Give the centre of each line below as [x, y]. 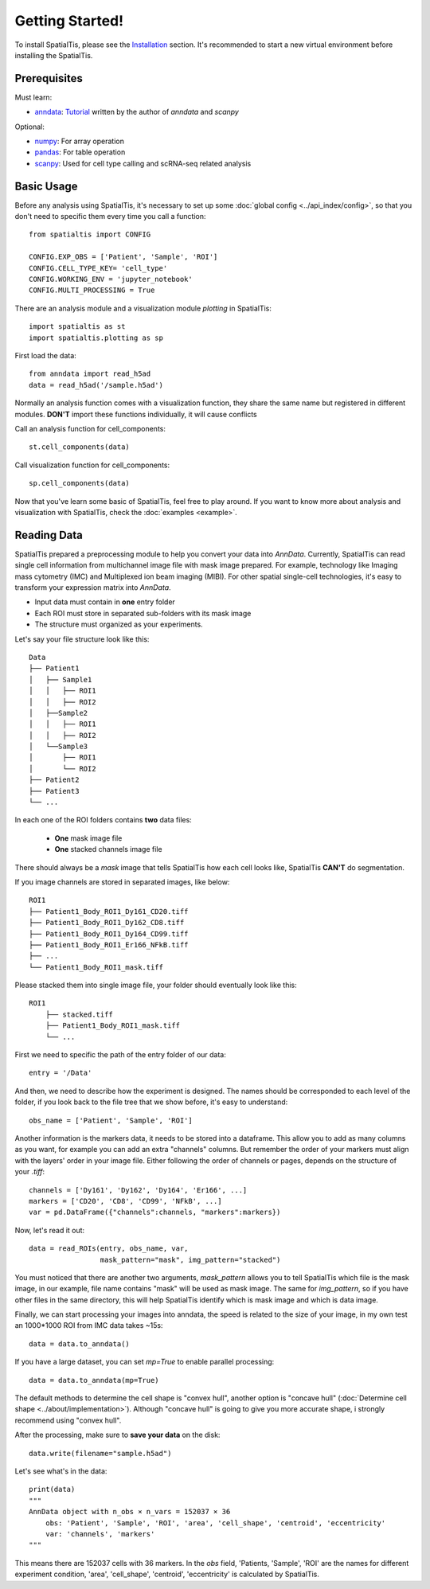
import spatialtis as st [77, 327]
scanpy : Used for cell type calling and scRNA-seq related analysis [143, 163]
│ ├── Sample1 [61, 679]
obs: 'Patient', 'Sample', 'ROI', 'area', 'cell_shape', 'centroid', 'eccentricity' [215, 1523]
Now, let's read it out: [50, 1230]
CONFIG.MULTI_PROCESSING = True [92, 290]
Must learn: [33, 97]
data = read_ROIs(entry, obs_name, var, [109, 1249]
